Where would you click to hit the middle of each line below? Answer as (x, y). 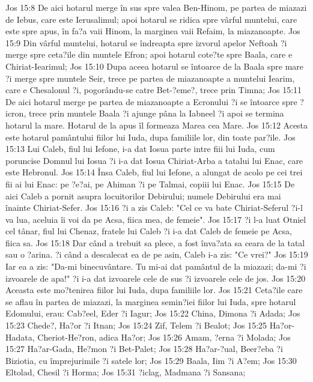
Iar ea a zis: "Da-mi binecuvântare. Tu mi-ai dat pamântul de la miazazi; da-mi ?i (156, 266)
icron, (16, 113)
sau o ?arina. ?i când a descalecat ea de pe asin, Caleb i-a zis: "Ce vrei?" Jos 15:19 (157, 254)
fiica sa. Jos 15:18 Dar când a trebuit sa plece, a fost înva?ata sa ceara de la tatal (155, 242)
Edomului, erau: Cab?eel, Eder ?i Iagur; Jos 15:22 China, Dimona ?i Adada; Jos (153, 313)
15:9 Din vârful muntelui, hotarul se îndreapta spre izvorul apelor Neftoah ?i (146, 42)
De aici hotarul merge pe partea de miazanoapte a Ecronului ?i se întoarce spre (151, 101)
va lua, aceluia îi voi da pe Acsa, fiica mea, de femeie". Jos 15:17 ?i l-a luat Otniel (156, 219)
